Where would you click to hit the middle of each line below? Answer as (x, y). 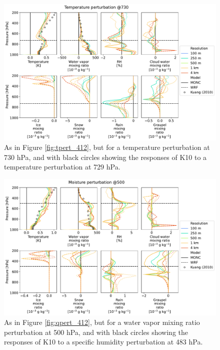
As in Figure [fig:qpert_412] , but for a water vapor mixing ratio (102, 322)
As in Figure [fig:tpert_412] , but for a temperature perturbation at (107, 147)
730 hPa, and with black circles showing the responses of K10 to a (105, 157)
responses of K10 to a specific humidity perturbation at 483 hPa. (103, 342)
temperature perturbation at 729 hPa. (62, 167)
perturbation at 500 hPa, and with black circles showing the (96, 332)
